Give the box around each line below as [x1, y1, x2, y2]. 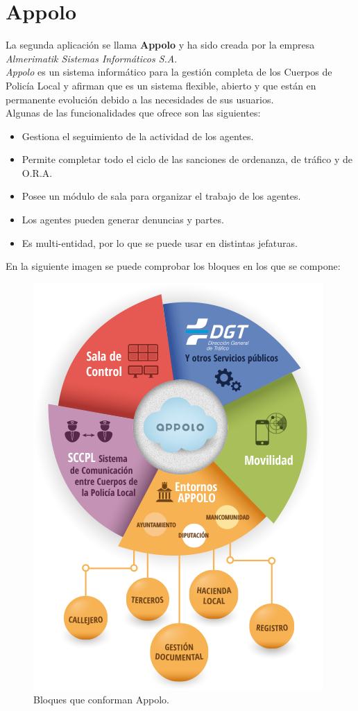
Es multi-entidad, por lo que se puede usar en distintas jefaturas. [22, 235, 298, 250]
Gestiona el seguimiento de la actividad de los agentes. [22, 128, 254, 143]
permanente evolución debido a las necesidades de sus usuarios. [6, 92, 274, 106]
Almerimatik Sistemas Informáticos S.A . [6, 51, 178, 65]
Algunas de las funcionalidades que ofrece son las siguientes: [6, 105, 261, 120]
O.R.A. [22, 165, 53, 180]
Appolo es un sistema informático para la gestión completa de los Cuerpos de [6, 65, 332, 79]
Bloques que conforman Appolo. [33, 692, 169, 707]
